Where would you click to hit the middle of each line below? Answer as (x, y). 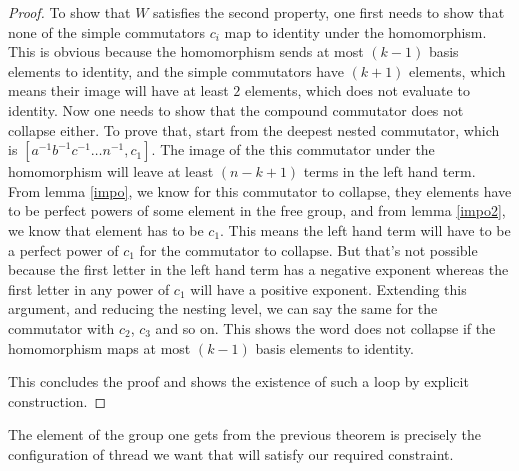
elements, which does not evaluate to (357, 90)
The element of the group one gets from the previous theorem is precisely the (244, 434)
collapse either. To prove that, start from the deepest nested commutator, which (254, 129)
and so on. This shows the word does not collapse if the (325, 327)
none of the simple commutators (106, 31)
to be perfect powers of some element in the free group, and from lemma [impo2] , (257, 210)
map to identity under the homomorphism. (355, 31)
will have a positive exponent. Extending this (328, 288)
